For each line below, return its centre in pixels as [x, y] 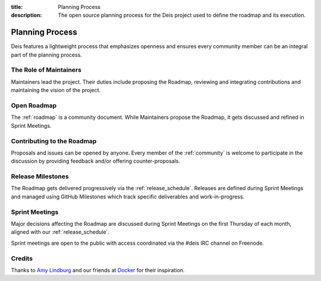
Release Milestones [40, 176]
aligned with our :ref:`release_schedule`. [60, 232]
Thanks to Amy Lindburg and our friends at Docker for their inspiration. [98, 270]
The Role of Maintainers [46, 70]
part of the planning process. [47, 55]
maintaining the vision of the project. [56, 90]
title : [17, 7]
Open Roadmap [34, 105]
